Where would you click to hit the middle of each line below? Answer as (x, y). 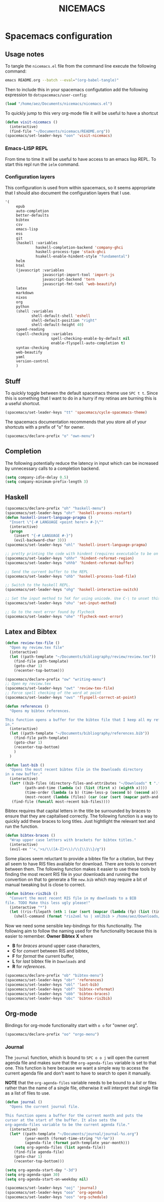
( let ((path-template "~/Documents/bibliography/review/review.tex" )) (83, 657)
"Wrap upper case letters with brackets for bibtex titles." (73, 840)
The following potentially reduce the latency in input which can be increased (82, 463)
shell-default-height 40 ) (57, 325)
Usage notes (25, 54)
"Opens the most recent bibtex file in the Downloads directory (76, 770)
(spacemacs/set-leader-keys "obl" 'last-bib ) (52, 985)
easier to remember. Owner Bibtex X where (49, 936)
